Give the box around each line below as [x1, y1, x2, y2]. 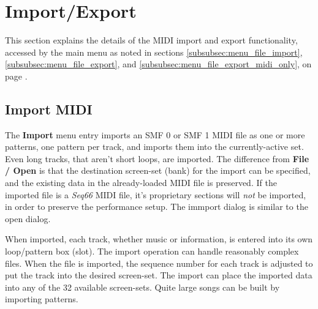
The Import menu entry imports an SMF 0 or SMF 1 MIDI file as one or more [5, 128, 305, 141]
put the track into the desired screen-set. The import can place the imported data [5, 269, 312, 281]
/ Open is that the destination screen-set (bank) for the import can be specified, [5, 164, 311, 177]
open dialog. [5, 212, 51, 225]
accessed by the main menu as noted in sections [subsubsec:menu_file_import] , [5, 45, 303, 58]
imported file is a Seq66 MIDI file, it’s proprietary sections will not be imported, [5, 188, 306, 201]
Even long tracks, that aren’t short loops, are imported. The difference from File [5, 152, 309, 165]
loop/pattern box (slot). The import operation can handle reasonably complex [5, 245, 299, 258]
